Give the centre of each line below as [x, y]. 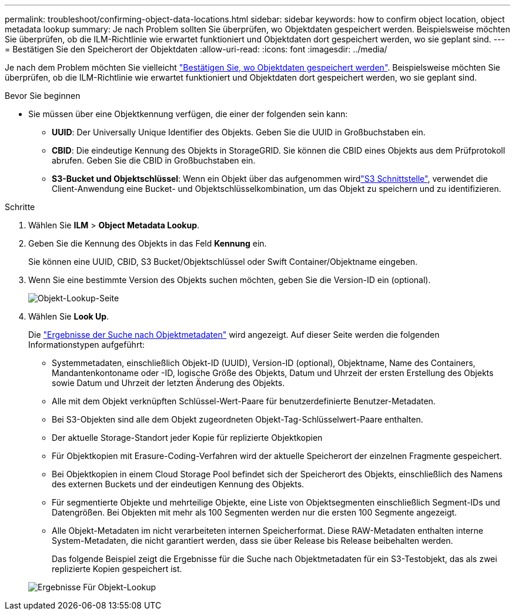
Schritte [20, 207]
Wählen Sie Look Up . [69, 316]
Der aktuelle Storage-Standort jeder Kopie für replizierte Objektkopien [187, 438]
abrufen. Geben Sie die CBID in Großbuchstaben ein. [154, 160]
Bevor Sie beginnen [43, 96]
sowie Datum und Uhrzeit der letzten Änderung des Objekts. [168, 383]
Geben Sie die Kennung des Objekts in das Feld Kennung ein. [148, 243]
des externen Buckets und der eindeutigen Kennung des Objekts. [178, 484]
